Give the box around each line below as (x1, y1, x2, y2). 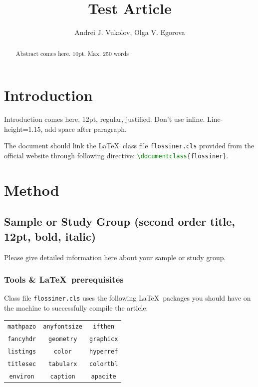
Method (4, 179, 59, 200)
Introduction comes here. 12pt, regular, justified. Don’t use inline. (4, 114, 205, 124)
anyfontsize (43, 323, 83, 331)
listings (7, 348, 36, 356)
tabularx (48, 361, 77, 368)
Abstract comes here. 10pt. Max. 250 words (15, 49, 129, 57)
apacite (91, 373, 116, 381)
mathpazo (7, 323, 36, 331)
